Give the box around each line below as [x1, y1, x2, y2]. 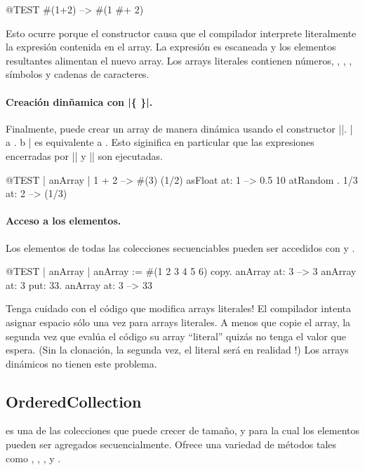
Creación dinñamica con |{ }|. [6, 94, 153, 109]
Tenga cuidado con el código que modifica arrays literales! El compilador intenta [6, 301, 352, 316]
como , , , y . [6, 450, 61, 465]
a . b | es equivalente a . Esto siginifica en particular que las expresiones [6, 135, 314, 149]
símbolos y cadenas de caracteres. [6, 67, 150, 81]
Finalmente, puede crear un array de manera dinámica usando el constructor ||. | [6, 121, 353, 135]
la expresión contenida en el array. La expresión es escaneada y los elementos [6, 39, 336, 54]
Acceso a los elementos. [6, 213, 121, 228]
